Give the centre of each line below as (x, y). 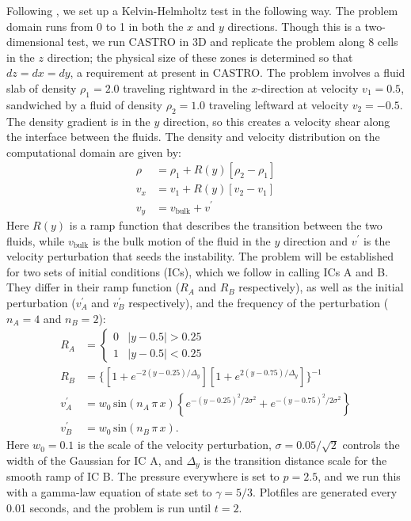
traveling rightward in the (185, 87)
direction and (316, 240)
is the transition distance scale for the (295, 460)
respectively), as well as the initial (321, 287)
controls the (371, 445)
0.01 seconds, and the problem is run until (109, 507)
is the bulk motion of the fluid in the (181, 240)
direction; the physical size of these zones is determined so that (200, 57)
